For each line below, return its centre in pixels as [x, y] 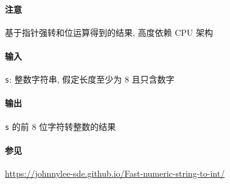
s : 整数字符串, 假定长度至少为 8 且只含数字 [90, 79]
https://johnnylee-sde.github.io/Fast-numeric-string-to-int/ [115, 173]
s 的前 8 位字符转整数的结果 [61, 126]
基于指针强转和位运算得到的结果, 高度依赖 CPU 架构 [109, 32]
